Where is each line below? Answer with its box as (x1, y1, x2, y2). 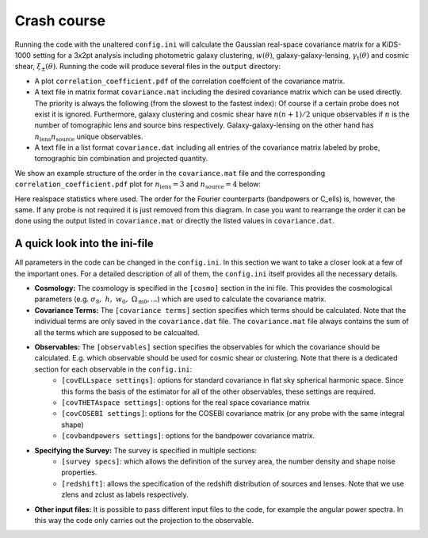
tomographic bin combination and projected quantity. (34, 154, 208, 163)
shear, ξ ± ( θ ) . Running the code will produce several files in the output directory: (14, 62, 281, 73)
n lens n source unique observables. (34, 132, 143, 143)
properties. (61, 467, 97, 477)
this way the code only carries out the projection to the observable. (34, 515, 254, 525)
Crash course (14, 12, 106, 29)
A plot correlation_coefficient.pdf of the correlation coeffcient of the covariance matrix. (34, 76, 346, 86)
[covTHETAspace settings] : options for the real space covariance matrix (61, 398, 311, 407)
